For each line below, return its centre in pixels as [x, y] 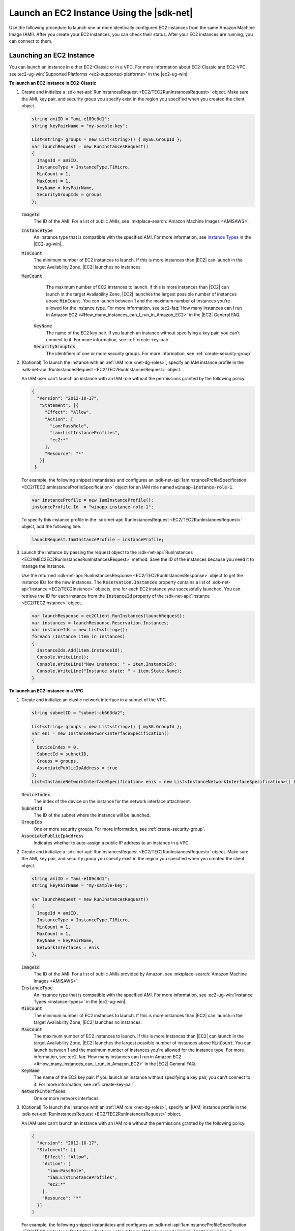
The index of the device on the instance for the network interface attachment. [112, 801]
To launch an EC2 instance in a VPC [46, 691]
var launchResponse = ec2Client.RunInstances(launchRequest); [108, 616]
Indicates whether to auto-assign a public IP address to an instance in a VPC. [112, 842]
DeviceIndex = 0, [58, 747]
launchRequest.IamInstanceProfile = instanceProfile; [98, 540]
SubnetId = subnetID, [63, 754]
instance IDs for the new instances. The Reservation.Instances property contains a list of [116, 582]
